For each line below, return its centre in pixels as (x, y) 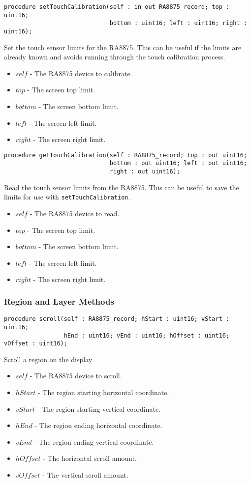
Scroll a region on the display (48, 359)
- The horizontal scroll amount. (90, 458)
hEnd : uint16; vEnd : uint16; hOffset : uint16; (147, 335)
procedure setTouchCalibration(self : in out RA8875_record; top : (117, 7)
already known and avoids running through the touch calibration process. (115, 57)
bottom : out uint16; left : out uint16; (178, 163)
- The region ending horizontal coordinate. (98, 425)
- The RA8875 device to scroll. (76, 376)
